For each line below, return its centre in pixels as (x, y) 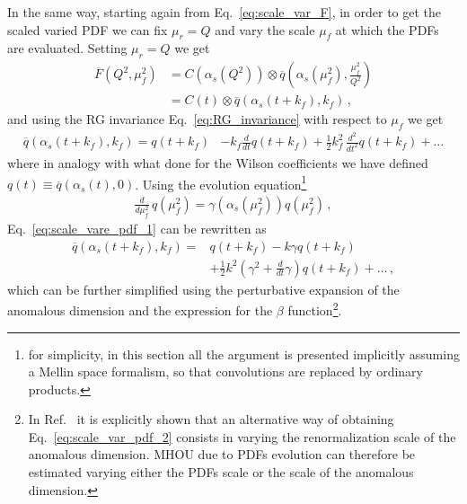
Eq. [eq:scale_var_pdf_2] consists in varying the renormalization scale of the (242, 436)
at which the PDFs (387, 29)
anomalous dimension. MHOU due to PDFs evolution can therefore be (222, 454)
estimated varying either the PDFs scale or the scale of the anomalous (221, 472)
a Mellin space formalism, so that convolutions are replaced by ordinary (225, 371)
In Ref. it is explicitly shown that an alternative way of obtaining (211, 419)
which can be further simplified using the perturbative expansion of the (203, 289)
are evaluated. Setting (67, 48)
